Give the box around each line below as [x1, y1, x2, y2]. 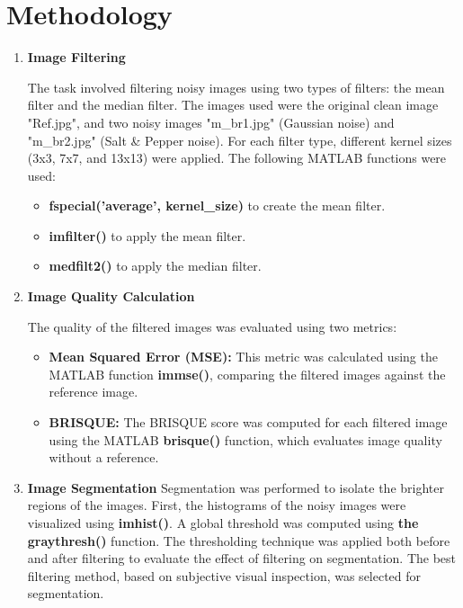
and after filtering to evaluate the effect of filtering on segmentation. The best [27, 549, 457, 568]
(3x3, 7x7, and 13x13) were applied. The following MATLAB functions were [27, 148, 447, 167]
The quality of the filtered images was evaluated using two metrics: [27, 317, 397, 335]
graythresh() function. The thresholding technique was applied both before [27, 531, 450, 550]
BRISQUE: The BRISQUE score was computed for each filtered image [49, 413, 448, 432]
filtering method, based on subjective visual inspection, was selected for [27, 566, 422, 585]
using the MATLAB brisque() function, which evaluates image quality [49, 430, 442, 449]
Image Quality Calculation [27, 287, 195, 306]
